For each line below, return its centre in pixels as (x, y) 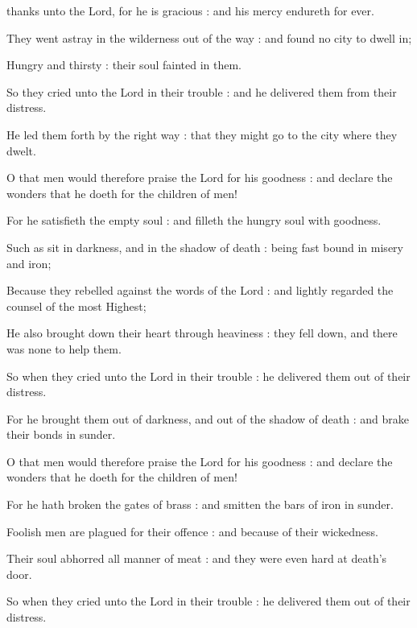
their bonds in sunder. (61, 434)
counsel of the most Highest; (76, 306)
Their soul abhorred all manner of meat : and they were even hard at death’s (197, 558)
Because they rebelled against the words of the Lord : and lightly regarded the (200, 290)
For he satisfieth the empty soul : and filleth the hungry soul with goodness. (194, 220)
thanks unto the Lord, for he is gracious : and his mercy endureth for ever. (190, 10)
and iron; (29, 263)
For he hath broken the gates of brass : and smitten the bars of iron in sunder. (200, 504)
